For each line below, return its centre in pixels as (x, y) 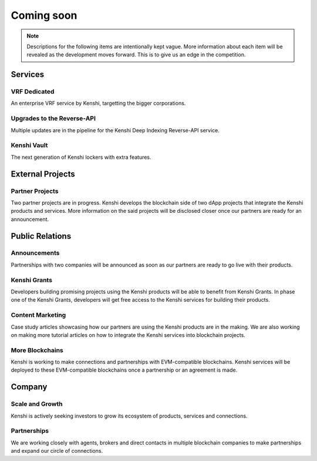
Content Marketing (38, 315)
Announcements (35, 253)
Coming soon (44, 15)
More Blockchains (37, 350)
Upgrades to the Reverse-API (53, 119)
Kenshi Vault (29, 145)
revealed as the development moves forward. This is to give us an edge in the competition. (136, 55)
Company (29, 387)
